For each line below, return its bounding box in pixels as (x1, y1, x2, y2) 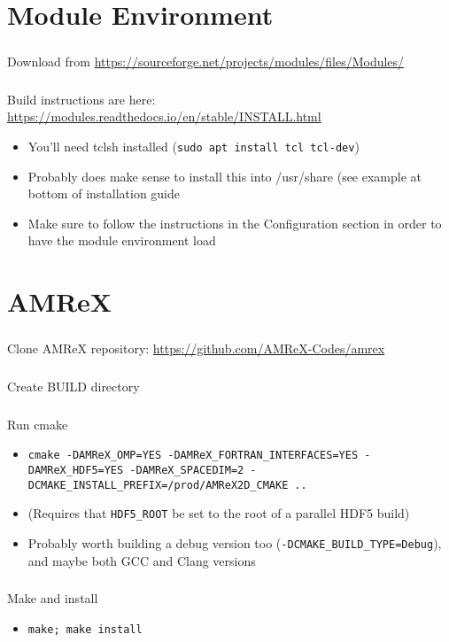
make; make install (27, 623, 143, 637)
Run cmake (7, 414, 68, 433)
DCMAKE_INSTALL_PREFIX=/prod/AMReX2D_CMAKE (27, 478, 289, 491)
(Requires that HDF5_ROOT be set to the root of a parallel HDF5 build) (27, 504, 410, 522)
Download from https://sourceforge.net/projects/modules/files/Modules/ (7, 51, 405, 70)
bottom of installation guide (27, 184, 181, 203)
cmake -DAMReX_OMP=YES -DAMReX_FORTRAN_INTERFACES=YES (27, 449, 359, 462)
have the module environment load (27, 231, 216, 250)
